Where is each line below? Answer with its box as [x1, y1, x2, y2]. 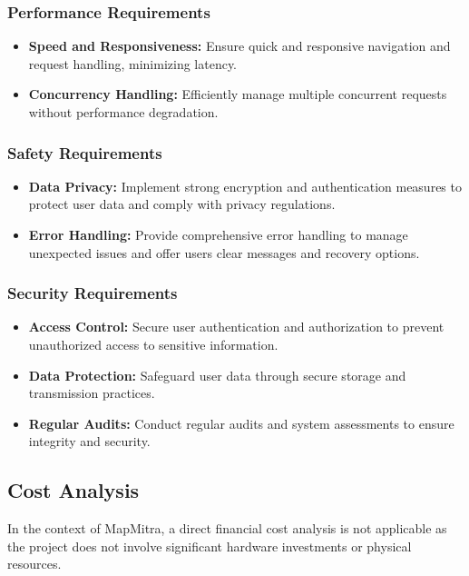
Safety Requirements [7, 141, 162, 164]
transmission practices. [28, 383, 155, 402]
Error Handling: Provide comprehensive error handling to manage [28, 225, 408, 243]
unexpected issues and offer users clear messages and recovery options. [28, 243, 420, 262]
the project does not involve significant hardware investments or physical [7, 536, 412, 555]
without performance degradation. [28, 103, 219, 121]
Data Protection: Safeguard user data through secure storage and [28, 365, 406, 384]
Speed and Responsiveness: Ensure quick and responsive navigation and [28, 36, 451, 55]
